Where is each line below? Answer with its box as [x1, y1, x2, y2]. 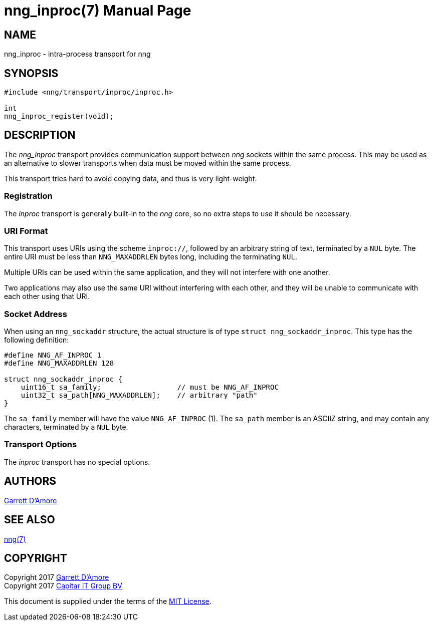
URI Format [4, 225, 48, 236]
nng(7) [4, 534, 26, 543]
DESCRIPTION [4, 129, 76, 142]
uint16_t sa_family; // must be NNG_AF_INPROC [21, 383, 279, 392]
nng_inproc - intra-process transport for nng [4, 50, 151, 59]
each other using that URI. [4, 292, 90, 301]
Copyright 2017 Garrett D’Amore [4, 573, 109, 582]
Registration [4, 191, 53, 201]
